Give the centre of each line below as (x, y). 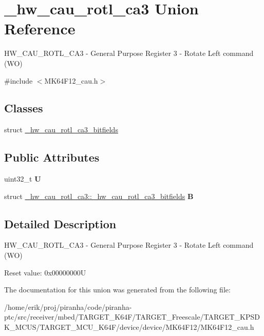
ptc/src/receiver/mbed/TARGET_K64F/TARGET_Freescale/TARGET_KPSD (132, 317)
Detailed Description (60, 223)
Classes (24, 108)
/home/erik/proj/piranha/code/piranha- (68, 307)
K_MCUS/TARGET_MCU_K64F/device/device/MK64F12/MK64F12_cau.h (129, 327)
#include (18, 80)
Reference (40, 28)
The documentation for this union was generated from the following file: (117, 290)
